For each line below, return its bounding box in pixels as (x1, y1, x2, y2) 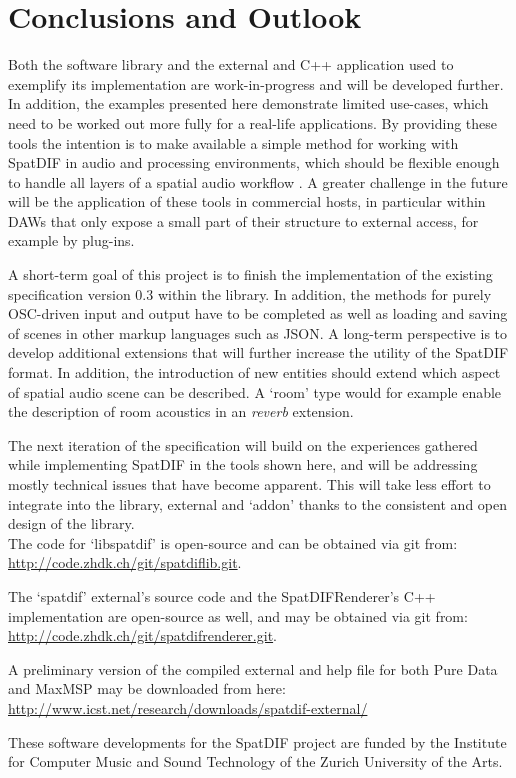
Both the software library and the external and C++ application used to (8, 54, 454, 75)
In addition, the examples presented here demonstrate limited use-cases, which (8, 93, 489, 114)
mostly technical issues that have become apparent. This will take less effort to (8, 474, 491, 494)
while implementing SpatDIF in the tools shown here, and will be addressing (8, 454, 478, 475)
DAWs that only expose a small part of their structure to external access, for (8, 210, 479, 231)
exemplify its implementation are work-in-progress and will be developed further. (8, 73, 504, 94)
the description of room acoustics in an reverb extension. (8, 401, 354, 422)
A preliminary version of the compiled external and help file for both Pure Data (8, 658, 498, 679)
